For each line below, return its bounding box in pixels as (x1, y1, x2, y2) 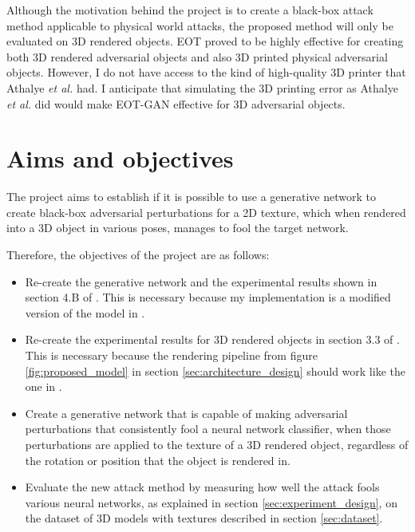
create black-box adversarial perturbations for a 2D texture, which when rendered (6, 203, 406, 220)
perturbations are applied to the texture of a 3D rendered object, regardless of (25, 436, 409, 452)
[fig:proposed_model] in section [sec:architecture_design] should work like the (25, 362, 405, 379)
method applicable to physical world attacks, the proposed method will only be (6, 17, 393, 33)
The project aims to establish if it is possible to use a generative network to (6, 188, 376, 205)
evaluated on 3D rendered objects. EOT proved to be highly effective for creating (6, 33, 404, 49)
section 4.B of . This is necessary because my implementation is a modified (25, 289, 391, 305)
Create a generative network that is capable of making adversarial (25, 404, 348, 421)
